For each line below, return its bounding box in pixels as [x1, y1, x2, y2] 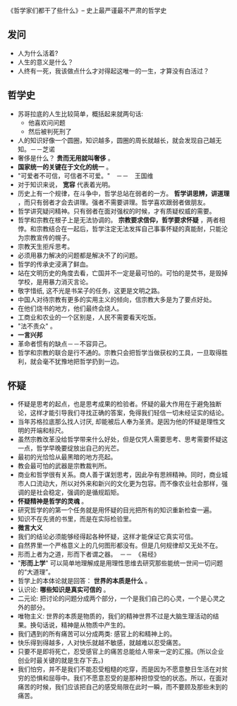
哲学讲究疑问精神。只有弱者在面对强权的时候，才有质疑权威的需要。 [17, 207, 216, 215]
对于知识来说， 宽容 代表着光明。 [17, 180, 114, 189]
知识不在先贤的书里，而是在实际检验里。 [17, 515, 135, 523]
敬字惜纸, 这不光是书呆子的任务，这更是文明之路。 [17, 286, 164, 295]
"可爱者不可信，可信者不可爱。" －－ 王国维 [17, 171, 154, 180]
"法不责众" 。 [17, 321, 56, 330]
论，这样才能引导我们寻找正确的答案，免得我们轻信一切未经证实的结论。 [17, 409, 228, 417]
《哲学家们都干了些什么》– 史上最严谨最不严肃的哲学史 [7, 6, 167, 14]
